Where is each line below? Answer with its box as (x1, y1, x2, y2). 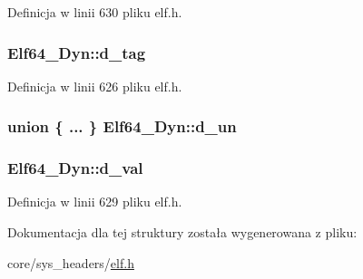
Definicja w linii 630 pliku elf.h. (7, 3, 182, 21)
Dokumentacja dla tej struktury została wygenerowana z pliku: (7, 223, 358, 242)
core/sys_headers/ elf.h (7, 253, 134, 272)
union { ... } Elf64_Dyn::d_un (7, 115, 237, 138)
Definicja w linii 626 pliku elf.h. (7, 76, 182, 95)
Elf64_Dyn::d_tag (7, 41, 146, 63)
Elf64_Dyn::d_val (7, 157, 143, 179)
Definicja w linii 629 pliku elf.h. (7, 192, 182, 211)
